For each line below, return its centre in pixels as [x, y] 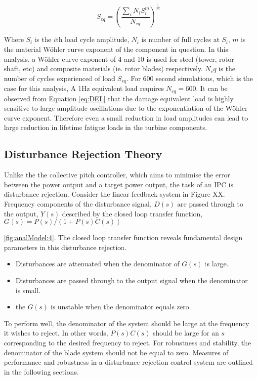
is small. [28, 290]
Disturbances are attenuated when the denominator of [98, 264]
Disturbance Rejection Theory [83, 154]
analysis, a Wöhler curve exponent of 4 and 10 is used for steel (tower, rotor [119, 59]
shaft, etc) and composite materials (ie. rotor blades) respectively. [104, 68]
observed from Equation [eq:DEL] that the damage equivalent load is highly [119, 98]
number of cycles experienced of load [60, 78]
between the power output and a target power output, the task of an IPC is [119, 184]
